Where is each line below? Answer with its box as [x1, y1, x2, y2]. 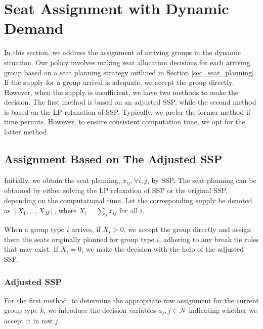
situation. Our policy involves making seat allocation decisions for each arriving [4, 57, 250, 67]
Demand [4, 18, 64, 38]
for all [119, 205, 138, 215]
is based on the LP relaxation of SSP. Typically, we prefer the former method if [4, 106, 251, 117]
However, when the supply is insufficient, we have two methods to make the [4, 86, 239, 97]
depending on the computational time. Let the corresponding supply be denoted [4, 195, 252, 205]
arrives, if [71, 224, 101, 234]
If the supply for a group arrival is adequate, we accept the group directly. [4, 77, 234, 87]
